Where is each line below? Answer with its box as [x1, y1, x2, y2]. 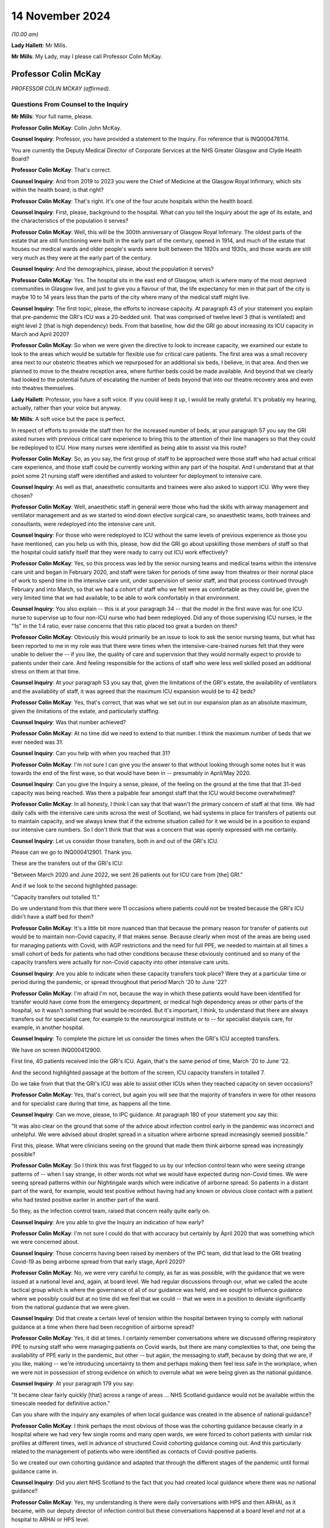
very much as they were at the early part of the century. [11, 254, 152, 261]
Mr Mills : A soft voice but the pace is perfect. [11, 416, 125, 423]
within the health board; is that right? [11, 186, 104, 194]
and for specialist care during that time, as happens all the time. [11, 1100, 172, 1107]
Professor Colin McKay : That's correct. [11, 166, 112, 174]
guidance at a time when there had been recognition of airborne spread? [11, 1323, 194, 1331]
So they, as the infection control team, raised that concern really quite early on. [11, 1207, 211, 1214]
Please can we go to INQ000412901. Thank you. [11, 848, 133, 856]
